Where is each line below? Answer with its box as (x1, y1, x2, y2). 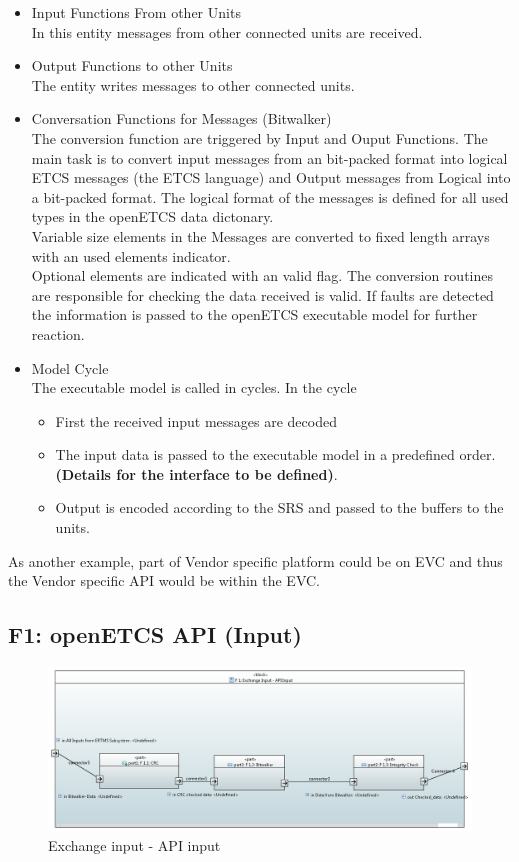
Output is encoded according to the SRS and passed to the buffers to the (55, 497, 504, 518)
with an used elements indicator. (31, 245, 231, 266)
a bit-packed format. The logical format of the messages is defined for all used (31, 186, 509, 207)
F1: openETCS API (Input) (8, 619, 302, 650)
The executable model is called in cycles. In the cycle (31, 377, 357, 398)
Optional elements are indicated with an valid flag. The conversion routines (31, 265, 493, 286)
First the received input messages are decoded (55, 410, 337, 431)
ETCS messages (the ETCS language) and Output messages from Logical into (31, 167, 511, 188)
